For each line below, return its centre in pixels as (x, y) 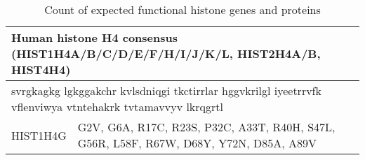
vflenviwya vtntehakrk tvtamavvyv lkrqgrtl (117, 107)
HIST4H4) (41, 70)
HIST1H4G (39, 135)
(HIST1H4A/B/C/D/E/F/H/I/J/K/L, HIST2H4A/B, (166, 53)
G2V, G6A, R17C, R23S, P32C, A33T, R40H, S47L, (206, 127)
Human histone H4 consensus (94, 37)
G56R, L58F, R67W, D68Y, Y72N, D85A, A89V (197, 143)
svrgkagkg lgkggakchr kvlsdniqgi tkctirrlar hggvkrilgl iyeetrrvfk (166, 90)
